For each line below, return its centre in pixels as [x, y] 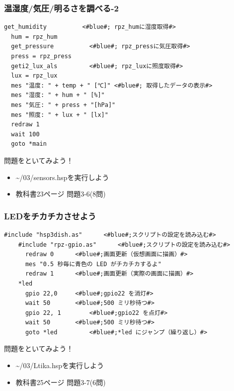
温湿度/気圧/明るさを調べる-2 [61, 8]
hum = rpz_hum [34, 37]
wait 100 [25, 134]
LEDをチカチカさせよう [50, 216]
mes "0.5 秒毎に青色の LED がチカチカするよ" [93, 264]
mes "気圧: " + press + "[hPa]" [63, 105]
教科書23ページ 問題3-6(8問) [61, 194]
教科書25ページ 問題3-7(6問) [61, 382]
